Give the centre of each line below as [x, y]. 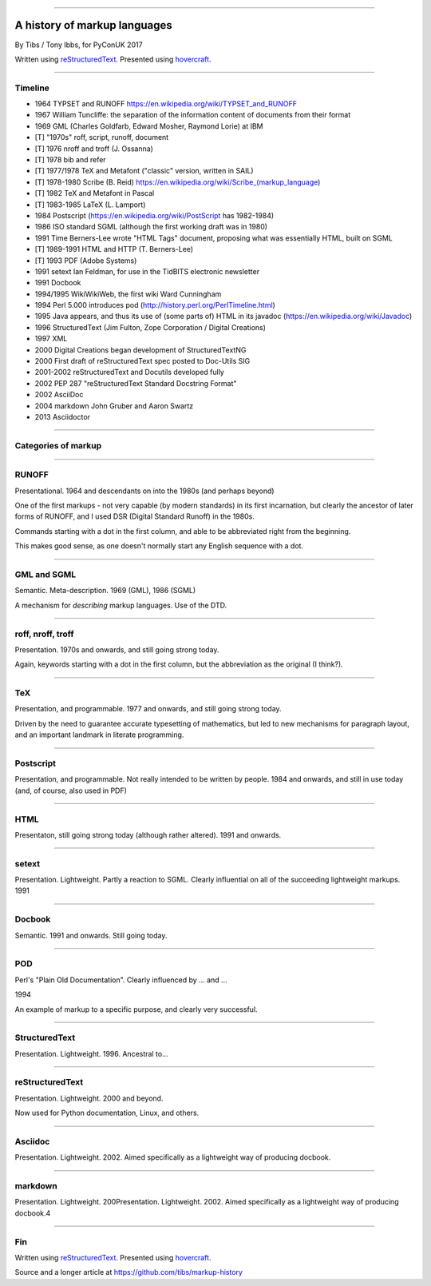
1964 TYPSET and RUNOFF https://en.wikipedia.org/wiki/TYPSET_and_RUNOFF [166, 104]
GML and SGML [45, 575]
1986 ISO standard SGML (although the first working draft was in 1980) [151, 227]
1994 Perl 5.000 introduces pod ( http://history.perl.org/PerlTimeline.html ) [155, 305]
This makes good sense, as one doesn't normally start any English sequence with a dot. [159, 546]
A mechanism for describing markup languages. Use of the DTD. [121, 605]
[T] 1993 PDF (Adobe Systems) [86, 261]
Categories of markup [58, 445]
